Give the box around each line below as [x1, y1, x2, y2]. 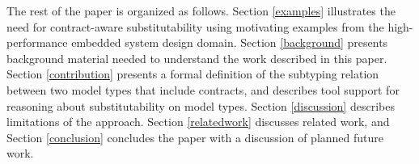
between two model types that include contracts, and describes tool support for [6, 81, 400, 98]
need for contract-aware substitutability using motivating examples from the [6, 18, 384, 35]
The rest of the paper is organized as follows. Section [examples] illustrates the [6, 2, 396, 19]
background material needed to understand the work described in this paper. [6, 49, 387, 66]
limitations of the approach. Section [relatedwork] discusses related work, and [6, 113, 390, 130]
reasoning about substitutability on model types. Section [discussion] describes [6, 97, 395, 114]
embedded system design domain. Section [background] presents [71, 34, 388, 51]
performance [6, 34, 68, 51]
